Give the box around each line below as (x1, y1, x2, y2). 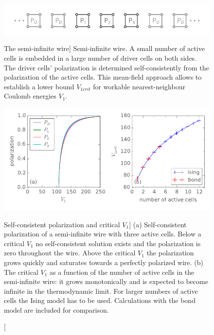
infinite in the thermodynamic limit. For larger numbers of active (4, 285, 198, 296)
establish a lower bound (4, 81, 74, 91)
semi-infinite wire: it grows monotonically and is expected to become (4, 276, 208, 286)
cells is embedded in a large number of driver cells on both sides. (4, 53, 197, 63)
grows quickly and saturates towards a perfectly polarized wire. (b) (4, 257, 204, 267)
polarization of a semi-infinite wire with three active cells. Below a (4, 229, 201, 239)
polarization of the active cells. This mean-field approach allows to (4, 72, 202, 82)
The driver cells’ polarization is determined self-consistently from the (4, 62, 209, 72)
